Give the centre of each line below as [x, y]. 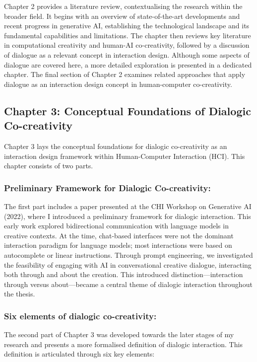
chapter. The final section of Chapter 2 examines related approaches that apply [125, 74]
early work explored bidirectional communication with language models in [116, 226]
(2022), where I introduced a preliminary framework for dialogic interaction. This [128, 216]
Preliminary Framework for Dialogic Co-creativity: [107, 187]
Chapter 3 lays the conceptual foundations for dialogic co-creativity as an [116, 146]
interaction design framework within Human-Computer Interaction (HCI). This [125, 156]
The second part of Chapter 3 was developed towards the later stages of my [119, 334]
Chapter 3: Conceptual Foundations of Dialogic [128, 110]
